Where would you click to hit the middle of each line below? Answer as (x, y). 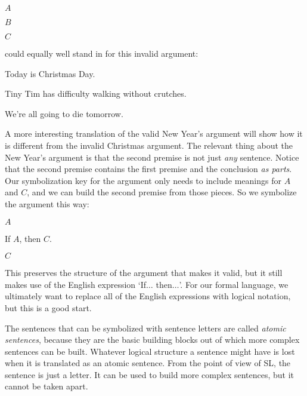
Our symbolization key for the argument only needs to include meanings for (143, 180)
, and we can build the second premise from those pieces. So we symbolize (162, 192)
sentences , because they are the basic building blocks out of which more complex (152, 340)
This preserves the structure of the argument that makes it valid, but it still (144, 273)
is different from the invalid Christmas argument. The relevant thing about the (149, 145)
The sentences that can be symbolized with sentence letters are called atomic (145, 328)
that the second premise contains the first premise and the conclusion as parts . (148, 169)
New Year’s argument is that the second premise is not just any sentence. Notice (152, 157)
